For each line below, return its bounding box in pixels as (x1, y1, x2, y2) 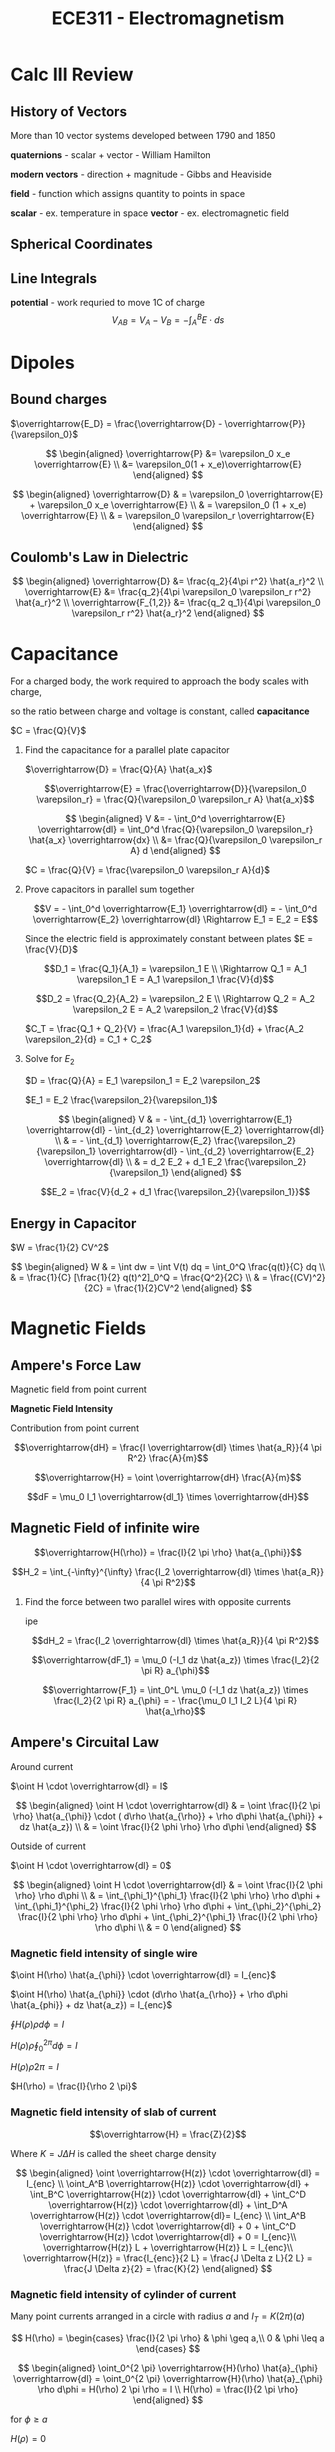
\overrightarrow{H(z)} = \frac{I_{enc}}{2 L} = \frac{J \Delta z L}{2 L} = (23, 2252, 313, 2264)
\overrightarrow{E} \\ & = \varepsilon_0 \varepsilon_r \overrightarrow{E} (21, 509, 315, 521)
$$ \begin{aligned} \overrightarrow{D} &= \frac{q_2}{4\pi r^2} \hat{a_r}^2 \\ (11, 575, 324, 587)
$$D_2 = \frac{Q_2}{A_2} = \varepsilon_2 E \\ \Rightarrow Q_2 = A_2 (35, 993, 316, 1005)
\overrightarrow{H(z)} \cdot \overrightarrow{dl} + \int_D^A (48, 2198, 288, 2211)
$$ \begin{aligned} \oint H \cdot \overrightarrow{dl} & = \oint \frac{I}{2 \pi (15, 1799, 321, 1811)
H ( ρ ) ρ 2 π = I (10, 2061, 60, 2073)
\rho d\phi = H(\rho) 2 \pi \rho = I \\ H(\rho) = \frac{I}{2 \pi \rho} (37, 2383, 299, 2395)
